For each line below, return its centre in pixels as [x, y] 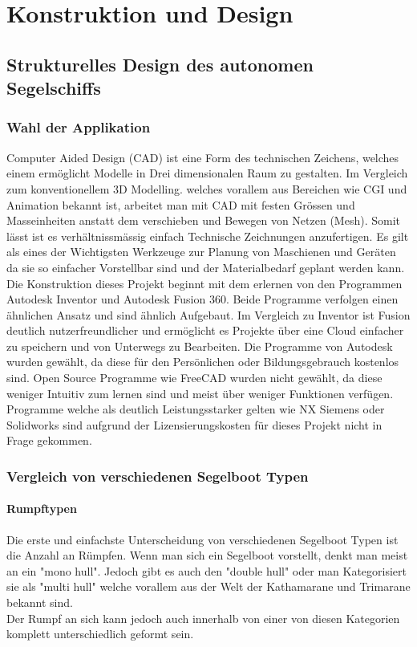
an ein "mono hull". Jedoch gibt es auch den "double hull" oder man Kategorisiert [206, 570]
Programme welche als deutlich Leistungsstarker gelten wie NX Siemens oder [196, 409]
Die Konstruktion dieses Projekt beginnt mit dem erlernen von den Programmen [204, 283]
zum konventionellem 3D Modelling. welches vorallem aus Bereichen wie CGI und [207, 188]
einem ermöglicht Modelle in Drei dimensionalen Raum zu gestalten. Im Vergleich [207, 173]
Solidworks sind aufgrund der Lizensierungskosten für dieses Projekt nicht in [194, 424]
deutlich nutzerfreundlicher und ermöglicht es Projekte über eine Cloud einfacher [205, 330]
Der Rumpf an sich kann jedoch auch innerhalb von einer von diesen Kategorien [203, 618]
